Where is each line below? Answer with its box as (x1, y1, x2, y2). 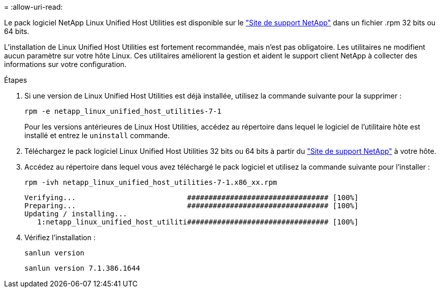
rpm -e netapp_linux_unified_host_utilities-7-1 (24, 107, 222, 115)
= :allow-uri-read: (4, 3, 63, 11)
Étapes (4, 76, 27, 84)
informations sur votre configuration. (4, 60, 127, 69)
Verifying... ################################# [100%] (24, 193, 359, 202)
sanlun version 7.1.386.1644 (24, 264, 140, 272)
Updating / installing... (24, 210, 128, 218)
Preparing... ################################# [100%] (24, 202, 359, 210)
